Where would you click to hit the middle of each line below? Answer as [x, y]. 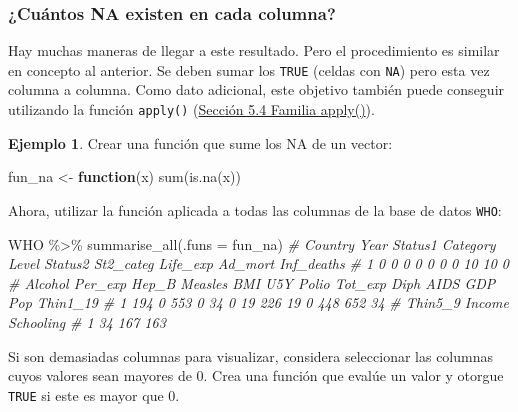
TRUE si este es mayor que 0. [94, 394]
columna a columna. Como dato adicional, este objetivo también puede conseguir [256, 89]
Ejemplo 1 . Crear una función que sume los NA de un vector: [200, 142]
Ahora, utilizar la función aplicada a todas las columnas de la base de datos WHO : [255, 209]
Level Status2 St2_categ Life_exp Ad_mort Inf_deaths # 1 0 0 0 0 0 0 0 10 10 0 [259, 263]
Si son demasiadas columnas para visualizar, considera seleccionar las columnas [250, 355]
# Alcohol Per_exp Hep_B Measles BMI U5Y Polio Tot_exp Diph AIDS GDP [252, 282]
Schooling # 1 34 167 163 [87, 321]
